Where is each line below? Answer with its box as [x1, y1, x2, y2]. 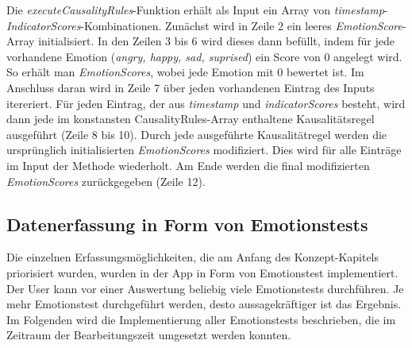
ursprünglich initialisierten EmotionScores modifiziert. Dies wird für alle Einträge [6, 141, 402, 158]
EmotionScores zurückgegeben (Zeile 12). [6, 172, 206, 189]
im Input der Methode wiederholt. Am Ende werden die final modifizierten [6, 157, 370, 173]
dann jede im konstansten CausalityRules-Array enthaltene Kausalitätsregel [6, 110, 375, 127]
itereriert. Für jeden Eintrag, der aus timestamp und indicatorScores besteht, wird [6, 95, 406, 111]
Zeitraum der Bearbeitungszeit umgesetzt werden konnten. [6, 327, 291, 343]
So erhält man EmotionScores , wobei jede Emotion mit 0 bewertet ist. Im [6, 64, 364, 80]
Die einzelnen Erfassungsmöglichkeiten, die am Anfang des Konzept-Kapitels [6, 249, 379, 265]
